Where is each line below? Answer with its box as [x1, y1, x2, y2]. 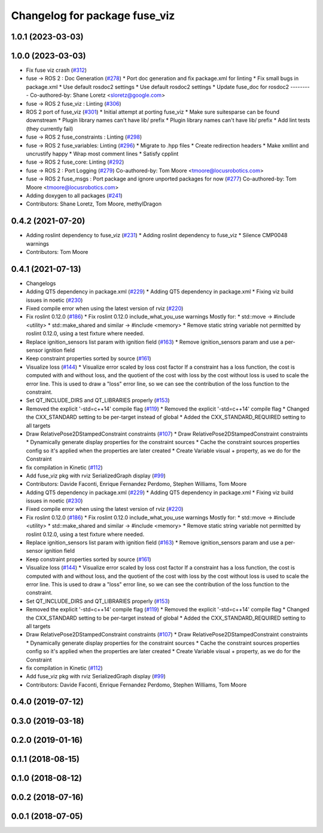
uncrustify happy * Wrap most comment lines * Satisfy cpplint [26, 150, 179, 157]
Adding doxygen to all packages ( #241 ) [26, 192, 123, 199]
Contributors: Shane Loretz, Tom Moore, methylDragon [26, 200, 161, 207]
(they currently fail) [26, 125, 74, 132]
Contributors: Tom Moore [26, 249, 89, 256]
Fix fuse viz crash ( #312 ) [26, 66, 87, 74]
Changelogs [26, 280, 56, 287]
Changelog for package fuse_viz [11, 9, 175, 22]
